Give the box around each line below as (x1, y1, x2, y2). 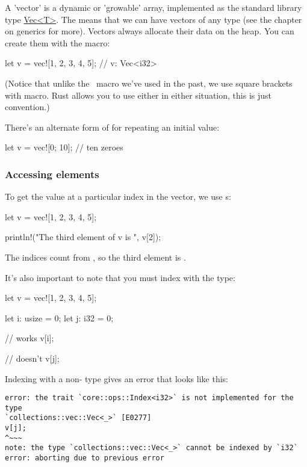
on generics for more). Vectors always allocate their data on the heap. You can (5, 25, 294, 37)
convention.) (5, 101, 50, 113)
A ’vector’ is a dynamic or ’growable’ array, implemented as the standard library (5, 1, 302, 13)
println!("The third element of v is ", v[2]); (5, 230, 161, 243)
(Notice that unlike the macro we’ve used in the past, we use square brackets (5, 76, 293, 89)
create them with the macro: (5, 36, 110, 49)
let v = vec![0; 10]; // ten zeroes (5, 141, 123, 153)
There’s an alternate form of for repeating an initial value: (5, 120, 220, 133)
